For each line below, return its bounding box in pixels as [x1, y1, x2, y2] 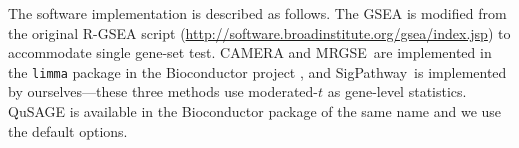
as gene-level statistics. [327, 81, 467, 102]
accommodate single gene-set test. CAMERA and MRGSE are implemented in [8, 42, 492, 63]
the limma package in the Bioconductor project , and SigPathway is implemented [8, 61, 507, 82]
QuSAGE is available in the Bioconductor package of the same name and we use [8, 101, 502, 122]
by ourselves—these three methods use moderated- [8, 81, 319, 102]
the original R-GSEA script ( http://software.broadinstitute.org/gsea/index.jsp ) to [8, 22, 511, 43]
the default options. [8, 120, 128, 141]
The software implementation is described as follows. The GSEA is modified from [8, 3, 507, 23]
